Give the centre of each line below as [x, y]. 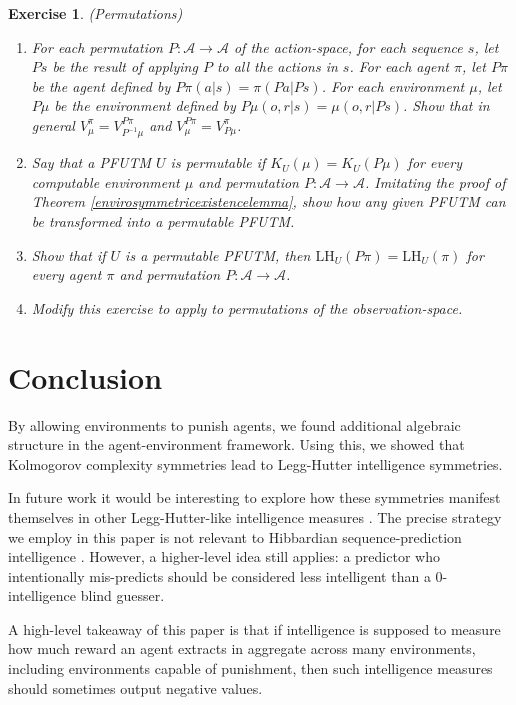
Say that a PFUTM [91, 162]
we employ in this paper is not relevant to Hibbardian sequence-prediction [235, 536]
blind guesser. [122, 595]
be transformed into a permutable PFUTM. [163, 221]
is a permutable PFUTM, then [218, 254]
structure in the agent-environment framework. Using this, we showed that [236, 444]
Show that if [68, 254]
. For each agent [399, 66]
